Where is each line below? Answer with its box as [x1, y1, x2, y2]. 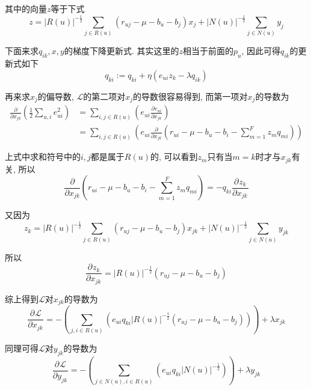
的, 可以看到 [150, 150, 198, 163]
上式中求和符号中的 [5, 150, 81, 163]
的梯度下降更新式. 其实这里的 [64, 44, 179, 57]
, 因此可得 [241, 44, 280, 57]
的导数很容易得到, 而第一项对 [133, 90, 248, 102]
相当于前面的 [182, 44, 233, 57]
